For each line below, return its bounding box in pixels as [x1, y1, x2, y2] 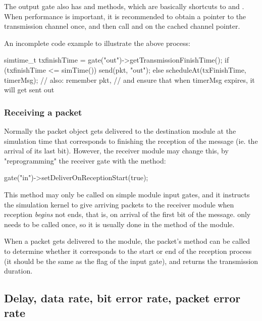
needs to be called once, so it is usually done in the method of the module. [4, 219, 235, 229]
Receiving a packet [4, 105, 82, 118]
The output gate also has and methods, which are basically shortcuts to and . [4, 1, 244, 11]
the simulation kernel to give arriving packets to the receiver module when [4, 199, 234, 209]
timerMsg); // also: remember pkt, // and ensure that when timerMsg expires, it [4, 74, 255, 85]
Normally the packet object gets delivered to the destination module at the [4, 125, 236, 136]
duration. [4, 265, 33, 276]
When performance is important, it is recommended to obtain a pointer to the [4, 11, 246, 21]
